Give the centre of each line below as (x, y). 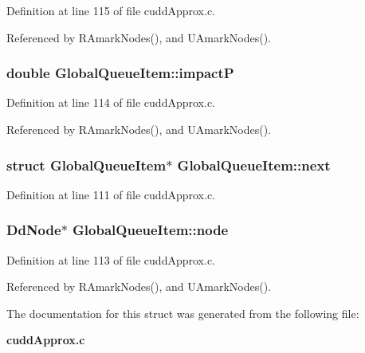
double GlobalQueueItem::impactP (120, 73)
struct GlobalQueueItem (86, 165)
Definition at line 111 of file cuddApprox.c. (111, 194)
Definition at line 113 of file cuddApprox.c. (111, 259)
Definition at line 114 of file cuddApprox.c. (111, 102)
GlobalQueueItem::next (254, 165)
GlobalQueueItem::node (151, 230)
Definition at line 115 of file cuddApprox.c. (111, 10)
